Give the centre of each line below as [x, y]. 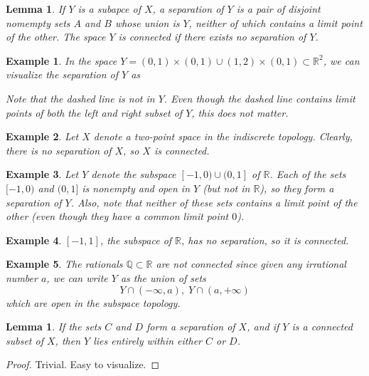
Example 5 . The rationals [64, 264]
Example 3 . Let [42, 174]
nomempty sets [38, 22]
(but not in [226, 188]
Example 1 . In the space [61, 60]
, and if [263, 327]
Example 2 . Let [42, 136]
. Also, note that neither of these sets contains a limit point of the [214, 202]
